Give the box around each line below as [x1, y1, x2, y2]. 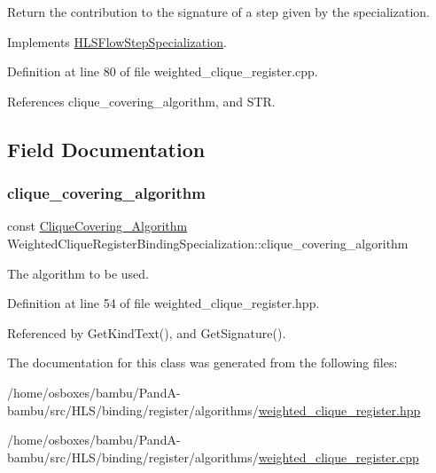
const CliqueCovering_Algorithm [7, 217, 188, 235]
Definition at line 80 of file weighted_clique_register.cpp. [7, 62, 318, 81]
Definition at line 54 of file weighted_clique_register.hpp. [7, 294, 320, 312]
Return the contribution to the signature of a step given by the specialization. [7, 3, 430, 20]
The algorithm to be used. [7, 264, 149, 282]
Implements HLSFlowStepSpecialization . [7, 32, 227, 51]
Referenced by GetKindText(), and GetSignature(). [7, 323, 286, 342]
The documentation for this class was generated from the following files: [7, 353, 398, 372]
